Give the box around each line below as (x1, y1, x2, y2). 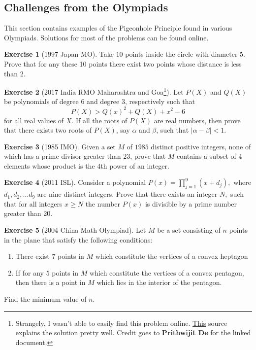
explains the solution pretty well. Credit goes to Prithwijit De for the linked (15, 327, 251, 338)
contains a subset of (177, 151, 236, 161)
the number (85, 198, 121, 209)
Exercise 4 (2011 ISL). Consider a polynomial (4, 177, 146, 187)
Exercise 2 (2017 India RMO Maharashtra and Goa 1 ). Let (4, 85, 184, 97)
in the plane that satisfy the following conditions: (4, 234, 153, 245)
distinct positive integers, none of (151, 141, 251, 151)
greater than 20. (4, 208, 53, 218)
